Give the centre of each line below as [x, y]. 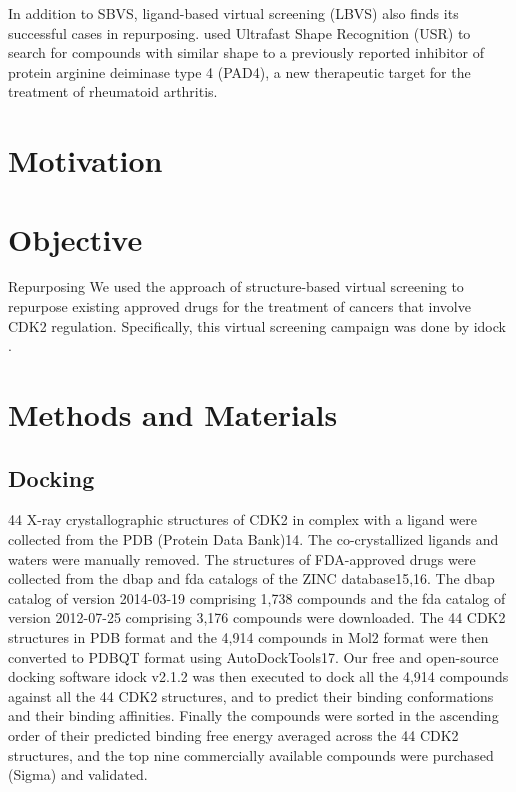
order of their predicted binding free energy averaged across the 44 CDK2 [233, 734]
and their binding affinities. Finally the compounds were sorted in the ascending [253, 715]
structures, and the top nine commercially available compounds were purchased [251, 754]
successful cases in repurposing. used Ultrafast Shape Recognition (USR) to [239, 32]
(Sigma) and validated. [78, 774]
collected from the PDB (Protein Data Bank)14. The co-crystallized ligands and [253, 539]
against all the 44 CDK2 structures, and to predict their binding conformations [251, 695]
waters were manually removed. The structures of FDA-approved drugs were [242, 558]
